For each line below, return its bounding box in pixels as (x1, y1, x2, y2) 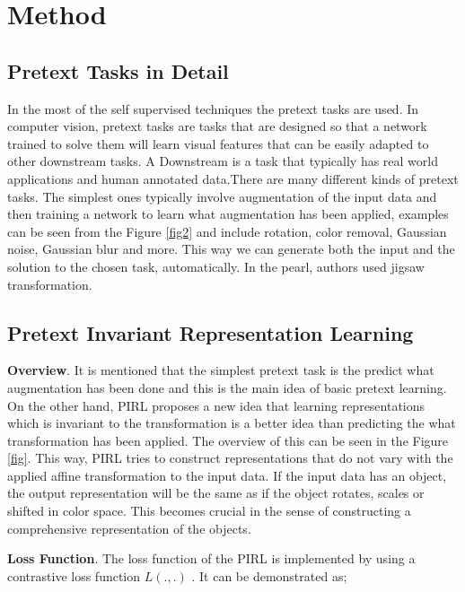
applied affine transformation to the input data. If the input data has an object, (7, 466, 447, 484)
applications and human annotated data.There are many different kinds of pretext (7, 169, 459, 187)
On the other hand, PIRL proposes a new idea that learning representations (7, 396, 426, 414)
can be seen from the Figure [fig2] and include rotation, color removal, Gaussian (7, 222, 447, 240)
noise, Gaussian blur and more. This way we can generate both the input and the (7, 239, 455, 258)
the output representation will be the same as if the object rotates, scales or (7, 483, 425, 502)
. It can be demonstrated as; (191, 566, 347, 585)
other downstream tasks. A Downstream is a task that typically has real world (7, 152, 439, 170)
